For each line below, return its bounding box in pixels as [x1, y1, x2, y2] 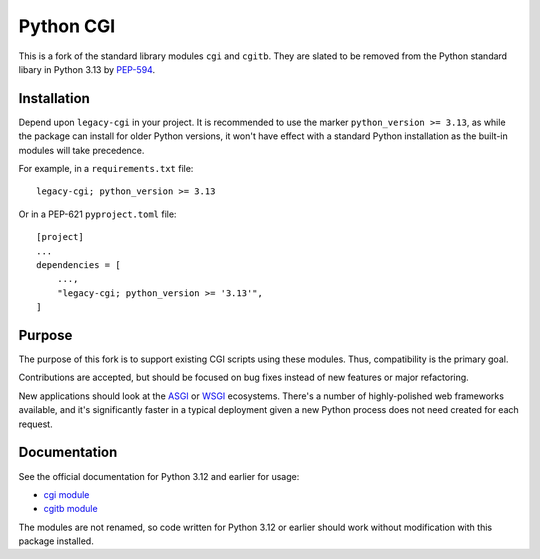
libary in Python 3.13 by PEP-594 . [18, 63, 155, 75]
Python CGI [18, 15, 116, 37]
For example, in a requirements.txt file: [18, 163, 194, 175]
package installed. [18, 535, 94, 547]
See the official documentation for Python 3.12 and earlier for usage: [18, 470, 300, 482]
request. [18, 418, 54, 430]
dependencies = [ [36, 259, 121, 270]
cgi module [43, 488, 90, 500]
